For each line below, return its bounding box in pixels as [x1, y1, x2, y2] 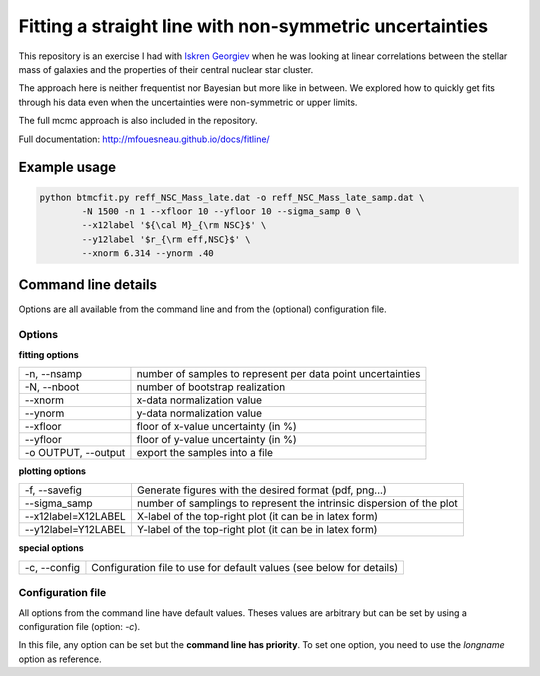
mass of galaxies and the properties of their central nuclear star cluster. [18, 63, 314, 75]
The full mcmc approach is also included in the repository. [18, 115, 259, 127]
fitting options [18, 348, 79, 360]
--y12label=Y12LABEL [24, 523, 126, 537]
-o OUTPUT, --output [24, 446, 126, 460]
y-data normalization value [136, 406, 263, 420]
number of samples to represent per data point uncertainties [136, 367, 421, 381]
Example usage [18, 159, 117, 176]
